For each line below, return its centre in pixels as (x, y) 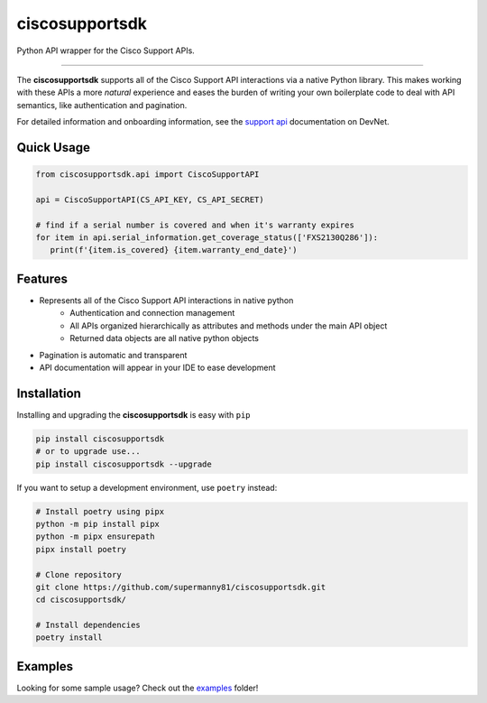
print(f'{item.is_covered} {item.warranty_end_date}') (174, 250)
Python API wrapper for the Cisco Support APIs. (106, 51)
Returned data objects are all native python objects (164, 338)
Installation (49, 393)
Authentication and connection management (152, 313)
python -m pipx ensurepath (95, 536)
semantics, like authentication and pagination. (102, 105)
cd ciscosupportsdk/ (81, 600)
